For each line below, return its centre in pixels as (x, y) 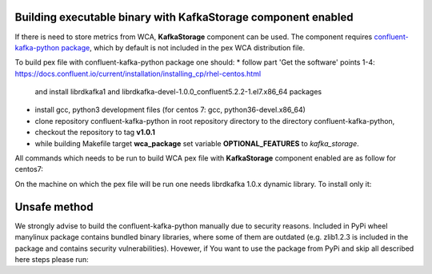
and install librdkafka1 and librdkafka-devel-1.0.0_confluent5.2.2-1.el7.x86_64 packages (178, 92)
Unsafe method (54, 206)
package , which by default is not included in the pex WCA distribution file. (183, 47)
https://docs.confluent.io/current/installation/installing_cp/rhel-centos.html (138, 73)
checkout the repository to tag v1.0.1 (95, 133)
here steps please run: (52, 259)
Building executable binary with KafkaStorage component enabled (184, 17)
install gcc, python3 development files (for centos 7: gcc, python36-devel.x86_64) (170, 110)
